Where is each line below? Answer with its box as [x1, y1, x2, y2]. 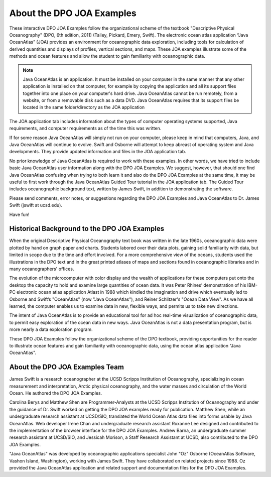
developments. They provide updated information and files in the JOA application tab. [9, 149, 187, 155]
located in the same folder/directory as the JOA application [23, 104, 145, 110]
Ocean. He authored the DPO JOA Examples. [9, 390, 102, 396]
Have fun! [9, 211, 30, 217]
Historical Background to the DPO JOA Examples [9, 224, 165, 233]
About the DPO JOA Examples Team [9, 363, 124, 372]
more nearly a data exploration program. [9, 326, 93, 332]
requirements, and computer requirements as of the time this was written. [9, 126, 162, 132]
